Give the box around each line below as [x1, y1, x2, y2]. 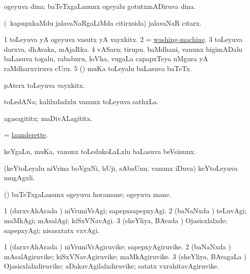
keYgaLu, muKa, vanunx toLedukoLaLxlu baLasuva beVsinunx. [4, 146, 196, 156]
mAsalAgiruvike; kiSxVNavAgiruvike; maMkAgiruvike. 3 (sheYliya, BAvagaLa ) [4, 251, 247, 261]
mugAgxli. [4, 172, 35, 183]
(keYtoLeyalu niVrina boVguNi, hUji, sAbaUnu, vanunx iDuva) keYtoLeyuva [4, 162, 238, 173]
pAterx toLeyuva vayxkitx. [4, 79, 85, 90]
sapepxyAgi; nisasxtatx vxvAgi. [4, 225, 100, 235]
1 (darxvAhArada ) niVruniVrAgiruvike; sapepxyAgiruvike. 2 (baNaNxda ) [4, 241, 231, 252]
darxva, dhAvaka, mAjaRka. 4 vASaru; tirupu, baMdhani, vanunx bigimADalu [4, 43, 243, 54]
